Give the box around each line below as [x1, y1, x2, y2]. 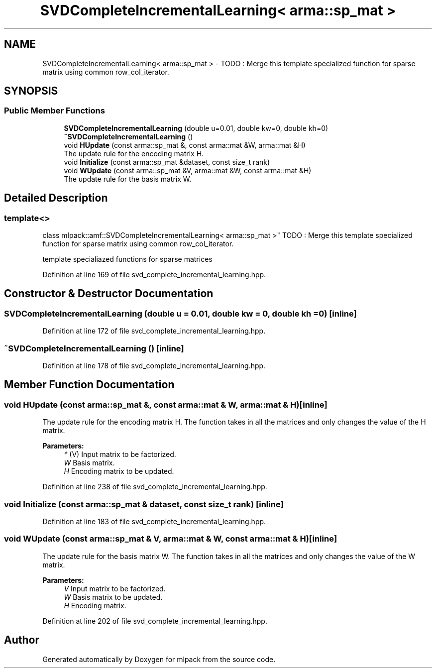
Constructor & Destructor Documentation [4, 287, 214, 300]
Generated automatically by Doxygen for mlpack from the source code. [42, 655, 276, 664]
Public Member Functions [4, 106, 105, 116]
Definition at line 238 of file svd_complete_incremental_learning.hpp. [42, 482, 267, 491]
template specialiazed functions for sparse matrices [42, 255, 213, 264]
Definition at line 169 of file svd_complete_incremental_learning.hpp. [42, 270, 266, 279]
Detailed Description [4, 192, 108, 205]
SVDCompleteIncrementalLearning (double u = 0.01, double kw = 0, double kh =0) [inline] [4, 308, 357, 319]
